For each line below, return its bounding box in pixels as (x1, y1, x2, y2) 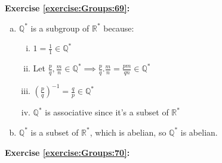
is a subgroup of (30, 21, 90, 34)
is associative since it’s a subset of (45, 106, 169, 118)
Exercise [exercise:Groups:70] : (5, 146, 130, 158)
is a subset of (30, 126, 79, 138)
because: (103, 21, 134, 34)
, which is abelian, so (90, 126, 166, 138)
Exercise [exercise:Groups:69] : (5, 2, 130, 14)
